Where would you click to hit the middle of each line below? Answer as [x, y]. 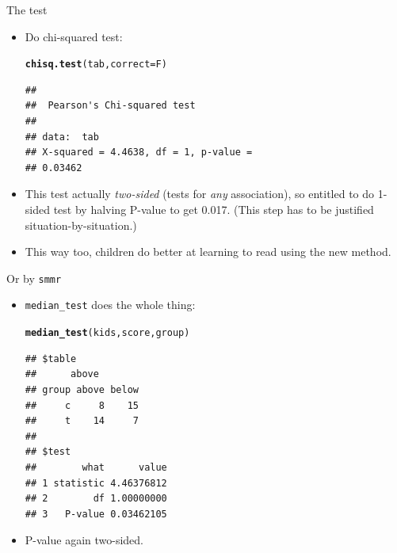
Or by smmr [34, 278]
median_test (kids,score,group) [107, 333]
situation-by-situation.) [81, 225]
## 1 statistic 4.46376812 [96, 483]
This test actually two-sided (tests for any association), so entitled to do [200, 194]
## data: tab [62, 137]
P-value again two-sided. [84, 540]
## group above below [82, 389]
